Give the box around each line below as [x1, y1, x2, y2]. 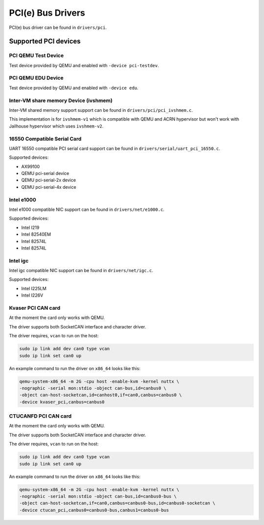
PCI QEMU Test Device [9, 52, 64, 59]
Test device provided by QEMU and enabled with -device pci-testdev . [9, 62, 159, 68]
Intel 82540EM [21, 231, 51, 237]
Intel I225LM [21, 285, 46, 291]
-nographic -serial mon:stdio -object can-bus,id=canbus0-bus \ [19, 493, 177, 499]
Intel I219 [21, 225, 40, 230]
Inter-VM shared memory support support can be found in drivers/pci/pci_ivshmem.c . [9, 107, 193, 113]
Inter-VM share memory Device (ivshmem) [9, 97, 112, 104]
